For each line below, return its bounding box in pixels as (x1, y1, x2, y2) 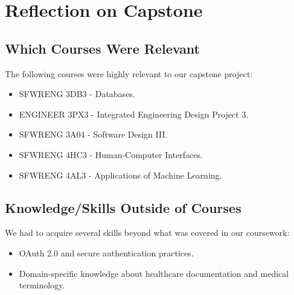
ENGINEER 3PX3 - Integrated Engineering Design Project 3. (19, 107, 249, 120)
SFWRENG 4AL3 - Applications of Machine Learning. (19, 168, 222, 181)
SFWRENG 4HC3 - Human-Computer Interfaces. (19, 148, 203, 160)
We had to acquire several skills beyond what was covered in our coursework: (5, 226, 290, 239)
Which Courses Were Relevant (5, 39, 200, 57)
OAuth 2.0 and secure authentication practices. (19, 246, 194, 259)
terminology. (19, 279, 65, 291)
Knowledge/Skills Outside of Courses (5, 198, 241, 217)
